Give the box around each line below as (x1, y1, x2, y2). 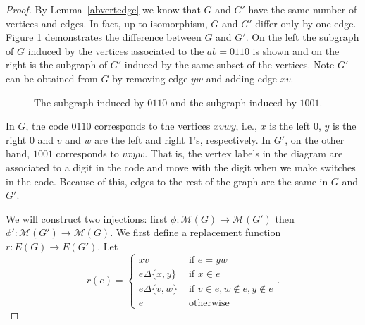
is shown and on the (252, 43, 340, 58)
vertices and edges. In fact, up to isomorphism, (6, 16, 208, 30)
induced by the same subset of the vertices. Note (124, 57, 335, 72)
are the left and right (94, 132, 185, 147)
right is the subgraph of (6, 57, 108, 72)
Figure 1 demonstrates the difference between (6, 30, 202, 44)
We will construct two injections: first (6, 211, 168, 226)
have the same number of (248, 2, 357, 16)
